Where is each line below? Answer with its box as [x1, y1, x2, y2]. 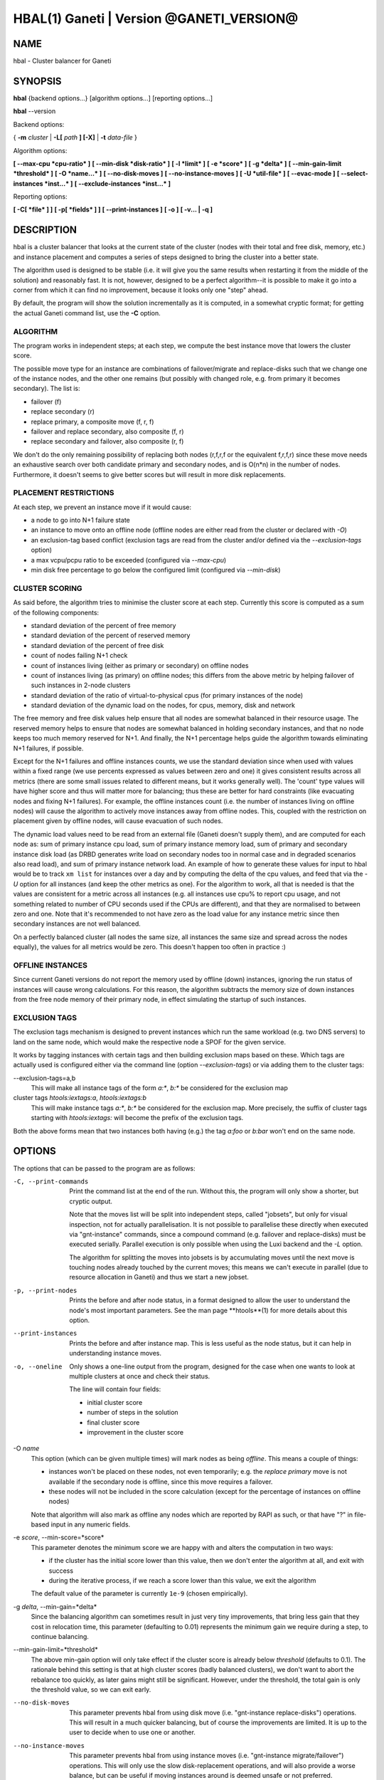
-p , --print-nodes [13, 1286, 78, 1294]
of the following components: [13, 608, 100, 617]
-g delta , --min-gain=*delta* [13, 1602, 97, 1611]
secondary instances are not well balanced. [13, 919, 142, 928]
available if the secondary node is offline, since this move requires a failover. [48, 1477, 273, 1486]
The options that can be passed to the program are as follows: [13, 1164, 196, 1173]
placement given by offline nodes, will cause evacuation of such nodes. [13, 817, 223, 825]
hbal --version [13, 107, 56, 115]
